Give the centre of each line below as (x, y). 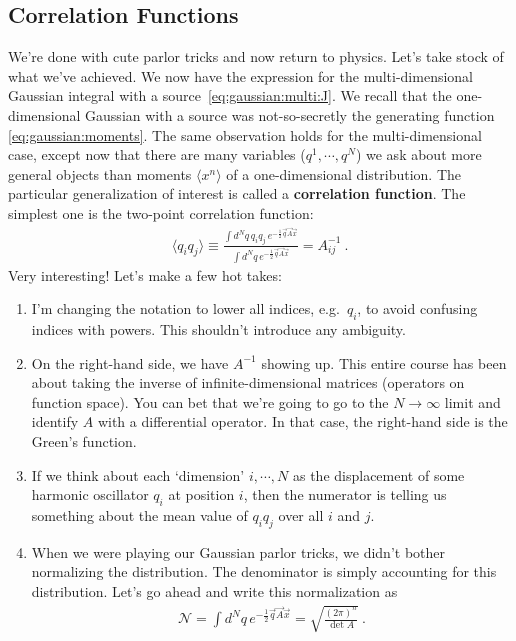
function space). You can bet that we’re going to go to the (210, 401)
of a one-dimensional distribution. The (343, 173)
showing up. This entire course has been (384, 362)
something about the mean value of (139, 515)
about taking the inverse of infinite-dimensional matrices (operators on (248, 382)
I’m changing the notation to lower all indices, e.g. (185, 308)
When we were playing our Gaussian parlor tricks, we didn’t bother (238, 551)
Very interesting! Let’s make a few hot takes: (145, 274)
